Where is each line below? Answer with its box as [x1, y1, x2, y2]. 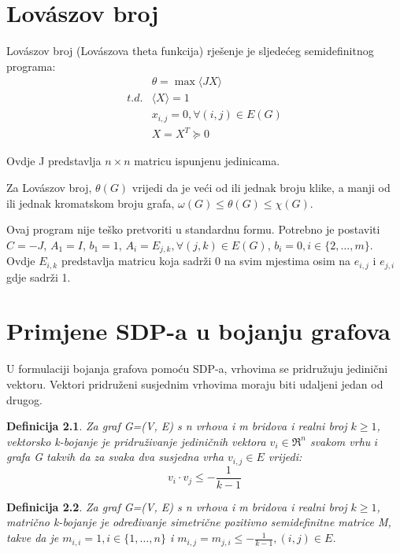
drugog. [6, 391, 43, 407]
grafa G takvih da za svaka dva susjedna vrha [6, 448, 224, 465]
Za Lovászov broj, [6, 179, 92, 195]
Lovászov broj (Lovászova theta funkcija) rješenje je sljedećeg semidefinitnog [6, 42, 374, 59]
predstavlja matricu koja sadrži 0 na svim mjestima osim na [61, 253, 351, 269]
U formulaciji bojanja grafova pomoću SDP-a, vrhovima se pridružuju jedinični [6, 360, 388, 377]
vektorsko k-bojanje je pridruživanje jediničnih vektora [6, 433, 266, 449]
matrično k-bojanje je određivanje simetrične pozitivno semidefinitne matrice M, [6, 514, 391, 530]
